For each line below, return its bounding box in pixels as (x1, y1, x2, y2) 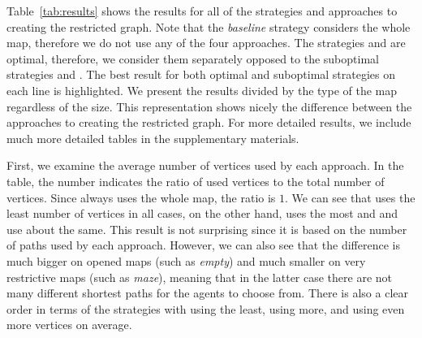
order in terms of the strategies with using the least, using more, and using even (6, 300, 405, 317)
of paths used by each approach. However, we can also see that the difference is (6, 236, 400, 253)
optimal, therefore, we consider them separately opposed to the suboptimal (6, 50, 379, 67)
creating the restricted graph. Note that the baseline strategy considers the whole (6, 18, 411, 35)
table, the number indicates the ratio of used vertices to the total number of (6, 172, 385, 189)
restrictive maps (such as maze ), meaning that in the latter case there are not (6, 268, 393, 285)
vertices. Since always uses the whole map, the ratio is (6, 188, 276, 206)
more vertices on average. (6, 316, 132, 333)
